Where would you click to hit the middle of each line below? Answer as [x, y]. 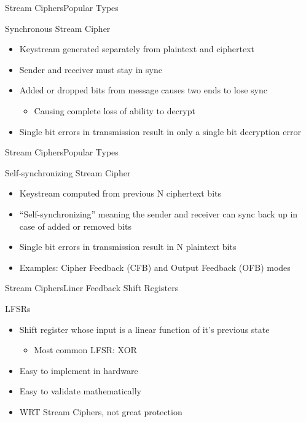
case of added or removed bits [76, 226]
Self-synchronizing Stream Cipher [68, 172]
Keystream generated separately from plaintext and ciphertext [137, 49]
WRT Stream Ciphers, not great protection [101, 411]
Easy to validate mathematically [80, 391]
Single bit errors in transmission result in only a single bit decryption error [160, 131]
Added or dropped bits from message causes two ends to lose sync [143, 90]
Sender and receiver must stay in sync [91, 69]
